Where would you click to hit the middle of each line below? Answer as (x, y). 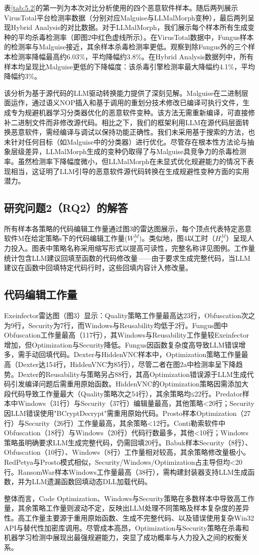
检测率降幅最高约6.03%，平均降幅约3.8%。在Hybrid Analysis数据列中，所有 (132, 56)
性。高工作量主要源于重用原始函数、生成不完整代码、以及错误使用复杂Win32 (129, 517)
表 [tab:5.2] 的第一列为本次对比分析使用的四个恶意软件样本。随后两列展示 (121, 7)
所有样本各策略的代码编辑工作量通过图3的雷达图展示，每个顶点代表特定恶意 (128, 228)
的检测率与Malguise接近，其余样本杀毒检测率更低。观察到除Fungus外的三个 (126, 47)
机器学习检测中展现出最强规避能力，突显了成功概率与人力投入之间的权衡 (123, 537)
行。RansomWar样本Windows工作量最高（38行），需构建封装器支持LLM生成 (126, 471)
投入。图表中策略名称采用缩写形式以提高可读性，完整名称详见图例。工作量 (133, 248)
